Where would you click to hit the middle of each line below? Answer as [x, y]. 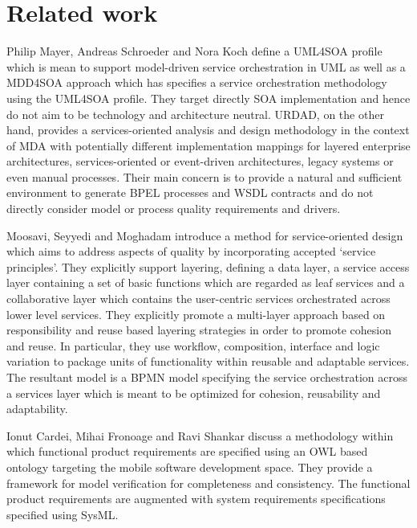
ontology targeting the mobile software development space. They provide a [190, 467]
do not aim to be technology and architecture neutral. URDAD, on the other [195, 114]
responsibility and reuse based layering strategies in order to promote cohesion [199, 330]
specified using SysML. [63, 514]
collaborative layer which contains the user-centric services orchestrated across [198, 299]
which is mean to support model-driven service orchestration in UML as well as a [206, 66]
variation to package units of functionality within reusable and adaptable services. [208, 361]
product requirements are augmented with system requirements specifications [196, 499]
